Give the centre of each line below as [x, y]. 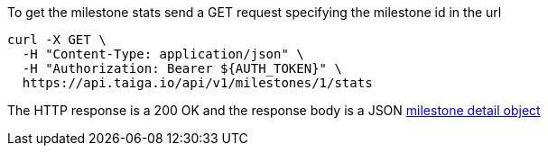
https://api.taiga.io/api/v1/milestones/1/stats [197, 83]
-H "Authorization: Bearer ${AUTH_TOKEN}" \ [182, 68]
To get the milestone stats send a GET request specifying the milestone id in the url [255, 12]
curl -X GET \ [57, 40]
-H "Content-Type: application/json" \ [163, 54]
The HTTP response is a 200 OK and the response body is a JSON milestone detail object [274, 110]
